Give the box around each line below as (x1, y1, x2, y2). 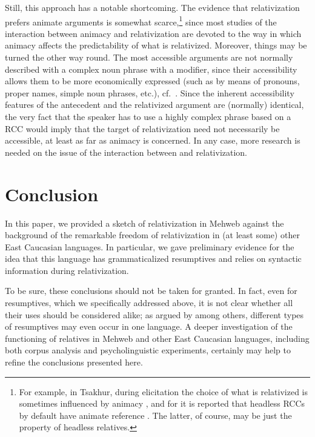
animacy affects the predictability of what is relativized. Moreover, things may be (5, 39, 307, 52)
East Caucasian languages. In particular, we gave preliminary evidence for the (5, 240, 294, 253)
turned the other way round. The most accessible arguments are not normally (5, 51, 293, 64)
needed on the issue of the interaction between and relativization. (5, 145, 248, 158)
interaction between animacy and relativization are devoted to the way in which (5, 27, 302, 39)
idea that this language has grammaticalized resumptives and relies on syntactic (5, 252, 302, 265)
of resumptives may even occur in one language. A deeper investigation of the (5, 320, 293, 333)
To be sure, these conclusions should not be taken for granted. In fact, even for (5, 284, 297, 297)
